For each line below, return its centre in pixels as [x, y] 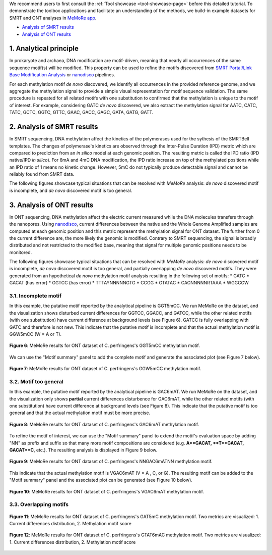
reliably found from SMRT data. [42, 174]
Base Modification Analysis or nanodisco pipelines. [62, 75]
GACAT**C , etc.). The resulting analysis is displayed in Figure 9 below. [83, 450]
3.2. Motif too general [37, 381]
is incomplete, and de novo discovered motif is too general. [71, 190]
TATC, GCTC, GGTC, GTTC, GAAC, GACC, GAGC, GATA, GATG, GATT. [81, 112]
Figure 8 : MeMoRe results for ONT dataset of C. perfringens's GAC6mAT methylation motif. [104, 424]
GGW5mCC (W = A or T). [36, 334]
